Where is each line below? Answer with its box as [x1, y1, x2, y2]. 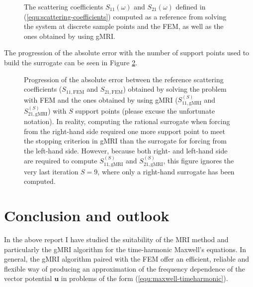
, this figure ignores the [163, 155, 234, 166]
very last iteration [24, 166, 79, 176]
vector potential [4, 273, 52, 284]
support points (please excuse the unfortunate [75, 105, 215, 116]
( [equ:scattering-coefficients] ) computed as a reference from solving [24, 11, 227, 21]
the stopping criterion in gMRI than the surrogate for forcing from [24, 136, 227, 146]
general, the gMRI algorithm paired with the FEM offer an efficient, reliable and [4, 254, 250, 264]
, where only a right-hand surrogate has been [97, 166, 235, 176]
